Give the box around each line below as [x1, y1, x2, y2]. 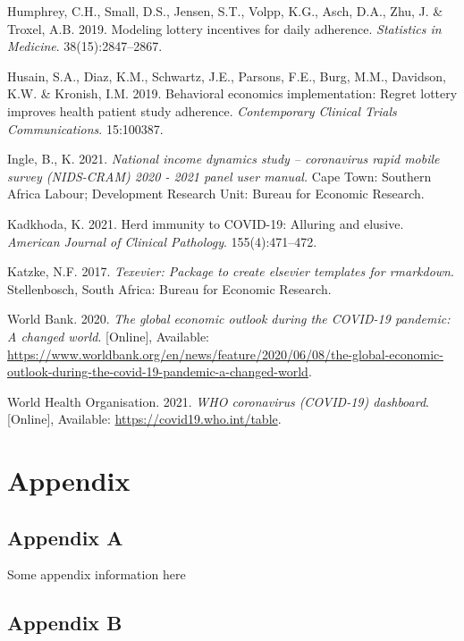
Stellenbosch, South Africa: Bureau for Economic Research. [7, 279, 332, 298]
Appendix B [7, 609, 122, 637]
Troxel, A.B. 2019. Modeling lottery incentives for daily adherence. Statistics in [7, 19, 442, 38]
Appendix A [7, 523, 123, 551]
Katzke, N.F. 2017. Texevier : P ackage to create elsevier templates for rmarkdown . [7, 262, 454, 281]
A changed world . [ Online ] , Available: [7, 326, 209, 345]
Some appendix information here [7, 565, 186, 584]
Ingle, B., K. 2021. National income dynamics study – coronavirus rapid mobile [7, 149, 440, 168]
